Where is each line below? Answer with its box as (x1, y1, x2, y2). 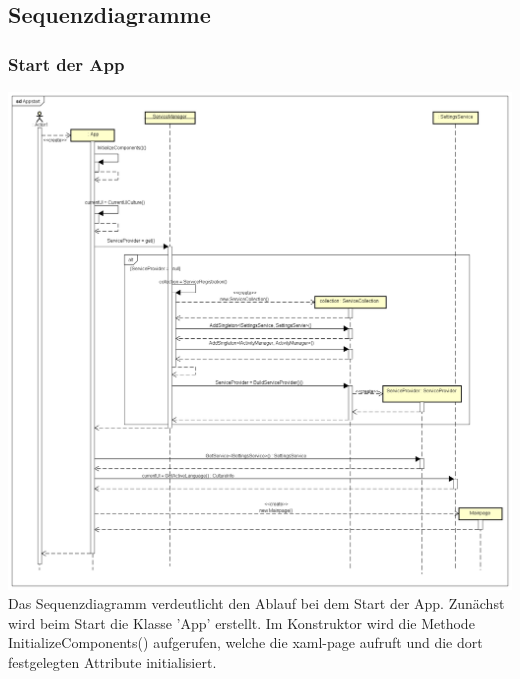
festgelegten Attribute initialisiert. (8, 651, 217, 672)
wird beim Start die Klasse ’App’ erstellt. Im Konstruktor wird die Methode (8, 612, 475, 633)
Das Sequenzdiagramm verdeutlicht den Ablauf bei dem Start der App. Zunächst (8, 593, 505, 614)
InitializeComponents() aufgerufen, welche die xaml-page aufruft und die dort (8, 632, 483, 653)
